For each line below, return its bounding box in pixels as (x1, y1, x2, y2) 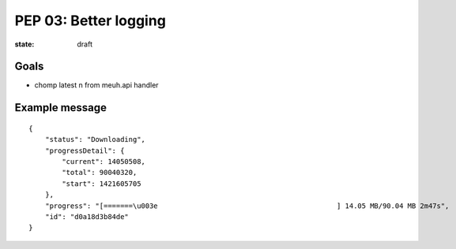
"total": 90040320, (62, 168, 138, 177)
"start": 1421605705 (62, 179, 141, 188)
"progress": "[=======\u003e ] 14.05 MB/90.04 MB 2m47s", (44, 201, 450, 210)
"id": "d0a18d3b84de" (44, 212, 130, 221)
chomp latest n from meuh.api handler (34, 80, 159, 90)
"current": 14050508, (62, 158, 146, 166)
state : (14, 39, 35, 49)
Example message (14, 101, 107, 114)
